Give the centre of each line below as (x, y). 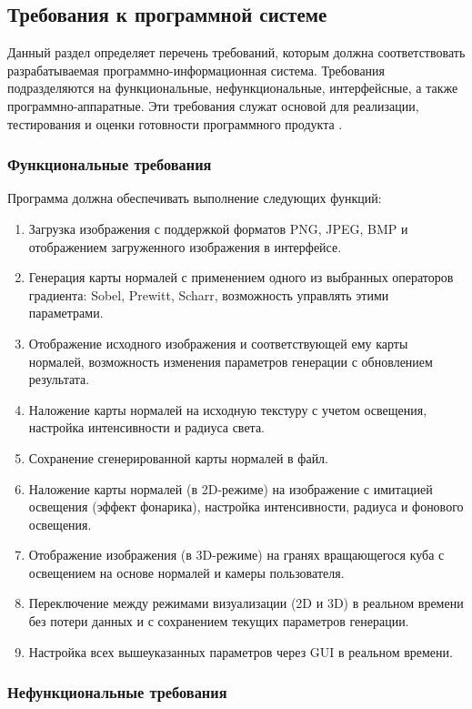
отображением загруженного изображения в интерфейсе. (185, 246)
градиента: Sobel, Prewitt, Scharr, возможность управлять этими (209, 294)
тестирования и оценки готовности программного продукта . (175, 123)
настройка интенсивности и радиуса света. (147, 427)
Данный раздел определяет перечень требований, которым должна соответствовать (236, 52)
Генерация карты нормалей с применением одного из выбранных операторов (241, 277)
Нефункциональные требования (117, 692)
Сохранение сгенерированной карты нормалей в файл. (178, 457)
